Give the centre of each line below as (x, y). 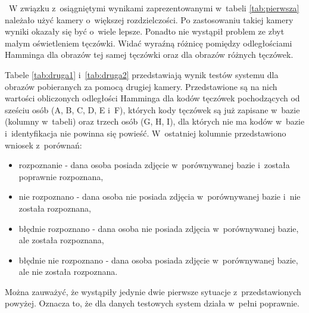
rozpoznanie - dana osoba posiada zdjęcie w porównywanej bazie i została (154, 165)
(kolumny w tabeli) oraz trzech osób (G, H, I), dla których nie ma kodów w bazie (155, 121)
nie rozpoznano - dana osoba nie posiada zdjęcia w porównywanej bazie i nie (160, 196)
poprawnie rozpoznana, (61, 176)
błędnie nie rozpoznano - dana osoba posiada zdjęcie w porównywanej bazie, (158, 260)
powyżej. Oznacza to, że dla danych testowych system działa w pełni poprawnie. (152, 303)
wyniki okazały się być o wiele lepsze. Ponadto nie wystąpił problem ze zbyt (145, 31)
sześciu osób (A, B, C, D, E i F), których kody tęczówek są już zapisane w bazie (152, 109)
